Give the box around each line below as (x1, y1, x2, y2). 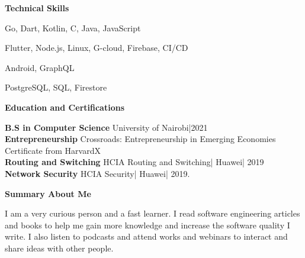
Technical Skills (5, 2, 69, 14)
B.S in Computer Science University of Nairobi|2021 (5, 121, 208, 133)
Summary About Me (5, 187, 91, 199)
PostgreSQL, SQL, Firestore (5, 81, 107, 93)
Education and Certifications (5, 101, 124, 113)
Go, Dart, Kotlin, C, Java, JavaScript (5, 21, 141, 34)
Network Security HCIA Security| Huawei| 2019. (5, 167, 190, 179)
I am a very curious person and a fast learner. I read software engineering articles (5, 207, 300, 220)
